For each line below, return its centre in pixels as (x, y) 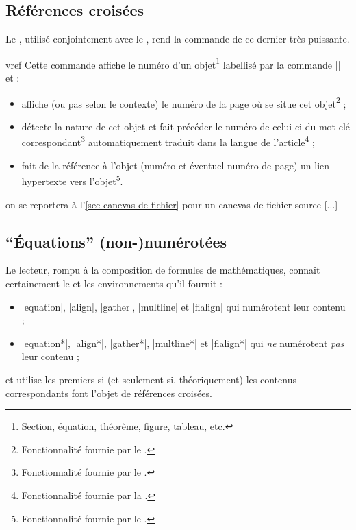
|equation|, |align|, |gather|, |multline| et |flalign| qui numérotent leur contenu (183, 306)
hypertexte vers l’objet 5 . (72, 180)
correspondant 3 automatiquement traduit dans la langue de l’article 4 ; (168, 141)
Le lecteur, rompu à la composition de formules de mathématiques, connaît (163, 270)
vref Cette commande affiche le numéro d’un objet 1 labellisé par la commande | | (173, 63)
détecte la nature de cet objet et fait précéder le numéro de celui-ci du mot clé (186, 126)
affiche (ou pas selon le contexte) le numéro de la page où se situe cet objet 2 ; (184, 102)
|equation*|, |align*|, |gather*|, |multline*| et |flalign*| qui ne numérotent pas (183, 342)
